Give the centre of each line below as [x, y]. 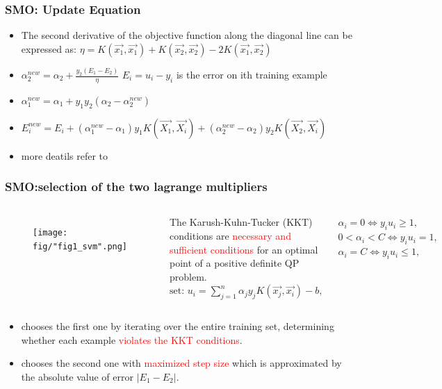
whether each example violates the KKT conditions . [132, 339]
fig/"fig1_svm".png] [80, 247]
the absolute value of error [77, 376]
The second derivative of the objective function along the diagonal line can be [187, 35]
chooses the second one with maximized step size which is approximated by [181, 363]
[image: [50, 233]
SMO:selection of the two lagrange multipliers [136, 187]
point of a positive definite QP [235, 263]
